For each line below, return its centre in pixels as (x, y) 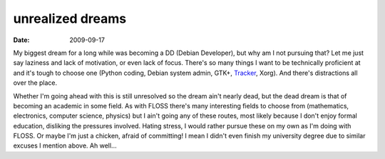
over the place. (35, 83)
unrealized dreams (70, 19)
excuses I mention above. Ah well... (65, 145)
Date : (21, 40)
